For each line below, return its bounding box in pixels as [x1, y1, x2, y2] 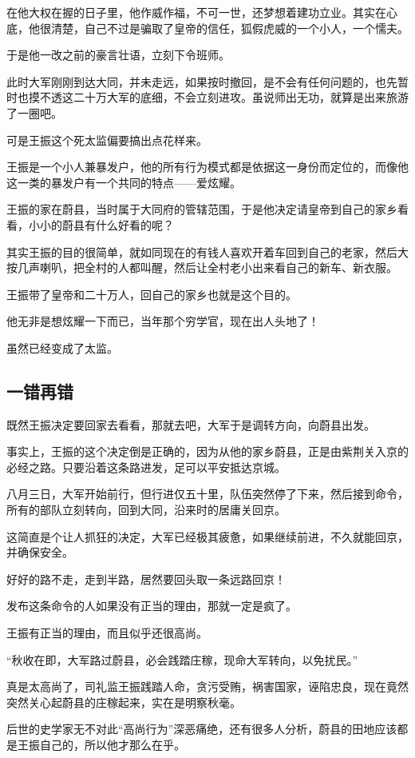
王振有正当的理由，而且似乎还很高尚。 [6, 624, 207, 641]
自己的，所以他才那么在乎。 [39, 736, 185, 753]
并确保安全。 [6, 544, 73, 561]
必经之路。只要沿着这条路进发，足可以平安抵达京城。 [6, 458, 286, 475]
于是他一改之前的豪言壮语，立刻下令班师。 [6, 46, 230, 63]
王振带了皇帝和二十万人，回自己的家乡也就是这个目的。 [6, 285, 297, 302]
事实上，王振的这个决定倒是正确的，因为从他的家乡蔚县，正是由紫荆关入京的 [6, 443, 409, 460]
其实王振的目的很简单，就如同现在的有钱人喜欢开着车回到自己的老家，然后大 [6, 243, 409, 260]
